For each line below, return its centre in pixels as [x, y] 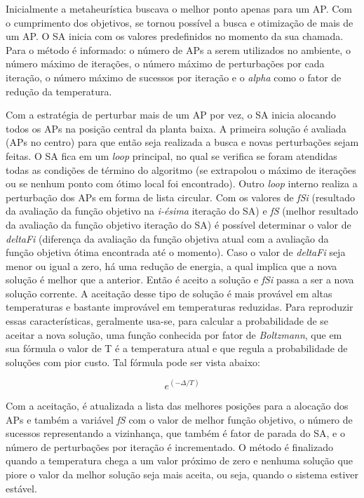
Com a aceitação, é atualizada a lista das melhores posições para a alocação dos [177, 405]
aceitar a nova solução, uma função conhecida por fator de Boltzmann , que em [174, 334]
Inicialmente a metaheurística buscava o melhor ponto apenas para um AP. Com [179, 8]
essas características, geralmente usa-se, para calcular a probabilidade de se [167, 321]
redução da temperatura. [59, 91]
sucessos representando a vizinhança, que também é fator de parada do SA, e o [175, 433]
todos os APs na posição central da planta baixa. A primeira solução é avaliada [176, 128]
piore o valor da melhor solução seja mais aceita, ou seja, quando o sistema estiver [182, 474]
